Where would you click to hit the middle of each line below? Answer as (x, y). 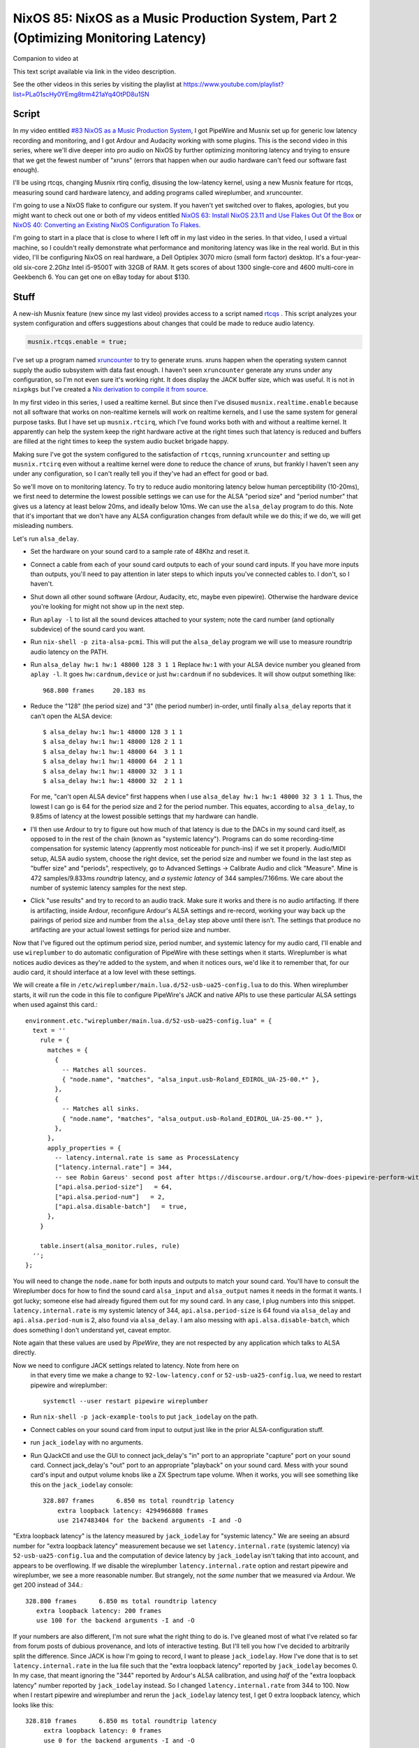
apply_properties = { (84, 1148)
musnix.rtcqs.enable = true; (78, 342)
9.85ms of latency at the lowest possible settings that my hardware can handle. (144, 816)
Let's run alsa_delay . (46, 538)
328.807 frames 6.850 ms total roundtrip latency (139, 1501)
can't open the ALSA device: (72, 716)
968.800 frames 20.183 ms (95, 690)
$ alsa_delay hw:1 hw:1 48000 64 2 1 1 (113, 761)
